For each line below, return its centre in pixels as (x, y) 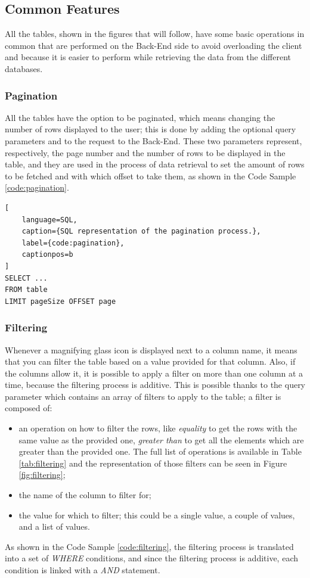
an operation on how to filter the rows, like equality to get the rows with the (158, 428)
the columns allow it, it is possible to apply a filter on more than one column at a (154, 373)
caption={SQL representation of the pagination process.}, (141, 231)
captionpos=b (47, 255)
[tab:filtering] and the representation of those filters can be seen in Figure (153, 463)
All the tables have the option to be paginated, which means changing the (140, 117)
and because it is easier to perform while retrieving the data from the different (148, 57)
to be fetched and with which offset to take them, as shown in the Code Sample (151, 175)
